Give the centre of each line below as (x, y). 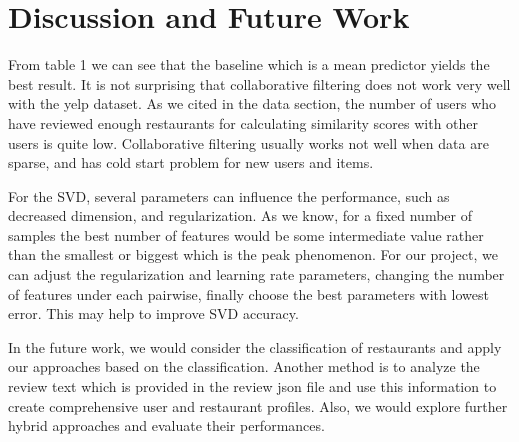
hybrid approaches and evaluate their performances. (166, 425)
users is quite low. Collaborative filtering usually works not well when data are (248, 142)
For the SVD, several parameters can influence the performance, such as (229, 195)
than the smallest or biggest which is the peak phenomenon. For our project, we (253, 254)
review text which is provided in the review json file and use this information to (252, 386)
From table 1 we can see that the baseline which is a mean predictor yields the (249, 64)
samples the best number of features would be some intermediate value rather (246, 234)
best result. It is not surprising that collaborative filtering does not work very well (259, 83)
